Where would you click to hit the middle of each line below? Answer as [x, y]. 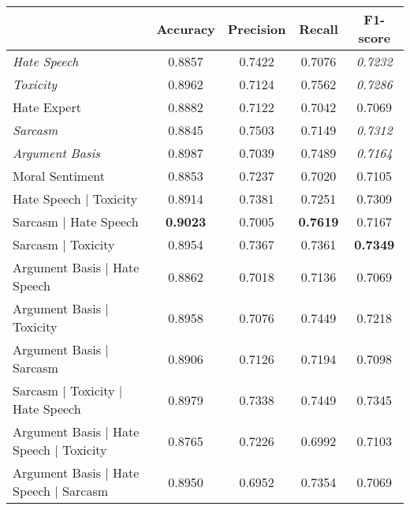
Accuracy [186, 28]
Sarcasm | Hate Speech [76, 221]
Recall [319, 28]
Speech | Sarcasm [61, 491]
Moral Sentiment [59, 176]
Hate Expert [47, 107]
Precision [257, 28]
